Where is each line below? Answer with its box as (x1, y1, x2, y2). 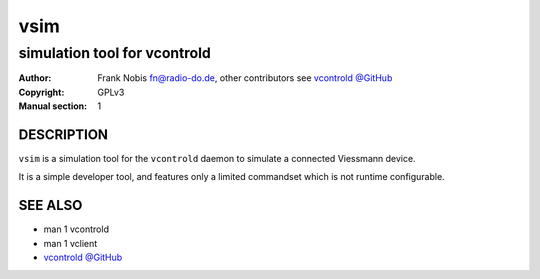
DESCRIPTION (18, 126, 109, 143)
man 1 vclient (43, 237, 98, 249)
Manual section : (18, 100, 88, 112)
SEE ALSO (18, 197, 83, 214)
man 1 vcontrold (43, 223, 110, 235)
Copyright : (18, 86, 65, 98)
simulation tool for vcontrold (18, 44, 212, 62)
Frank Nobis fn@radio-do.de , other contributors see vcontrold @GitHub (97, 72, 393, 84)
